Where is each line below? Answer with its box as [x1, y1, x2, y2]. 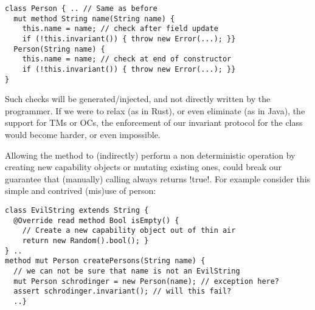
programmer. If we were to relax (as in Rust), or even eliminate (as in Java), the [5, 104, 305, 117]
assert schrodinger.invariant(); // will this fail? [13, 287, 232, 296]
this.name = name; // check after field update [22, 24, 218, 33]
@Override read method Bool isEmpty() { [13, 216, 179, 225]
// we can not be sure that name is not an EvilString [13, 266, 240, 275]
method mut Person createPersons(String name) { [5, 257, 206, 266]
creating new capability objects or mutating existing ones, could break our [5, 160, 282, 173]
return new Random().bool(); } [22, 236, 149, 245]
